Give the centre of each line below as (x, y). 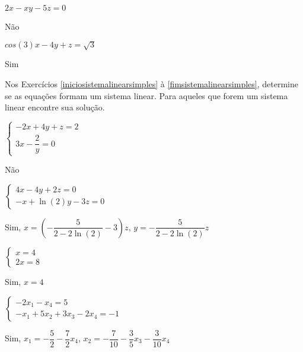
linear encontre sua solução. (55, 107)
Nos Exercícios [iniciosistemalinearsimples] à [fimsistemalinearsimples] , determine (151, 83)
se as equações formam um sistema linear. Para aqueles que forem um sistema (146, 95)
